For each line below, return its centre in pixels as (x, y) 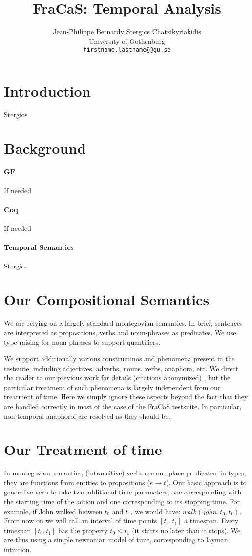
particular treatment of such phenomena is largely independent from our (112, 387)
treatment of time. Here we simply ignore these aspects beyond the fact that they (126, 397)
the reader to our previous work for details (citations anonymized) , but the (117, 378)
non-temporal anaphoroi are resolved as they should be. (87, 416)
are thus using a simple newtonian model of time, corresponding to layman (116, 540)
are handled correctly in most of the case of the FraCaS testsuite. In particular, (123, 406)
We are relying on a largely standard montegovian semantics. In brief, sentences (123, 323)
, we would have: (156, 511)
